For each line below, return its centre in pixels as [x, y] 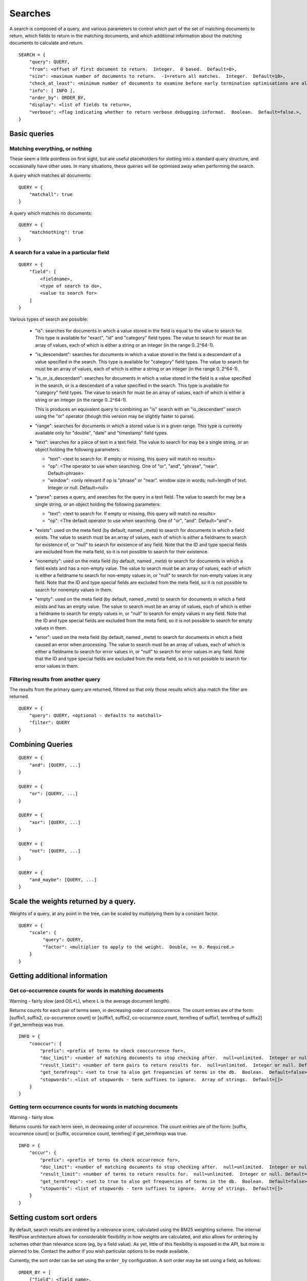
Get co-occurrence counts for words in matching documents [86, 990]
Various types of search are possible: [49, 319]
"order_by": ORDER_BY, [58, 98]
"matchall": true [51, 194]
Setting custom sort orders [53, 1217]
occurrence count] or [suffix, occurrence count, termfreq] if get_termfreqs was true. [98, 1134]
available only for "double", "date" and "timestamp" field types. [102, 433]
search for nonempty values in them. [74, 590]
